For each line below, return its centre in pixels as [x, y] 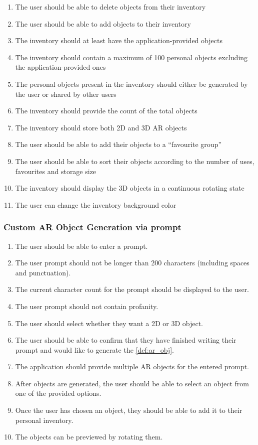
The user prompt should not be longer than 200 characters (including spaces [132, 263]
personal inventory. [44, 420]
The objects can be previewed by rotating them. [89, 437]
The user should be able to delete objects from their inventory [110, 7]
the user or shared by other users [66, 94]
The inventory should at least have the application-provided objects [119, 40]
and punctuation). [43, 272]
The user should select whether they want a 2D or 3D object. [109, 323]
